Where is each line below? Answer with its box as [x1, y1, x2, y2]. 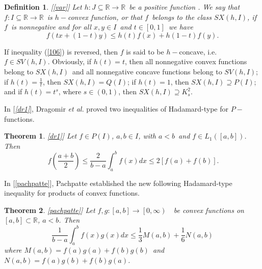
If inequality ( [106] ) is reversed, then [4, 46, 118, 57]
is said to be [126, 46, 164, 57]
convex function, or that [67, 11, 143, 22]
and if [4, 86, 22, 97]
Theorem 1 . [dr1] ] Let [4, 130, 77, 141]
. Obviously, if [47, 56, 91, 67]
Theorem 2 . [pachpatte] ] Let [4, 204, 95, 215]
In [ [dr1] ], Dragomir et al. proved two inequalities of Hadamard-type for [4, 103, 229, 114]
